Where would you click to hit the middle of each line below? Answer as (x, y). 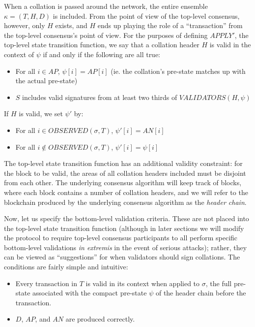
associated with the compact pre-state (90, 293)
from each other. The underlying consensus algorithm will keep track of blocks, (123, 182)
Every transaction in (46, 283)
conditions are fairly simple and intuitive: (66, 267)
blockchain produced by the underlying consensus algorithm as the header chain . (125, 202)
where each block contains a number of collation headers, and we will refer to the (126, 192)
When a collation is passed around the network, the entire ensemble (106, 6)
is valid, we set (41, 114)
